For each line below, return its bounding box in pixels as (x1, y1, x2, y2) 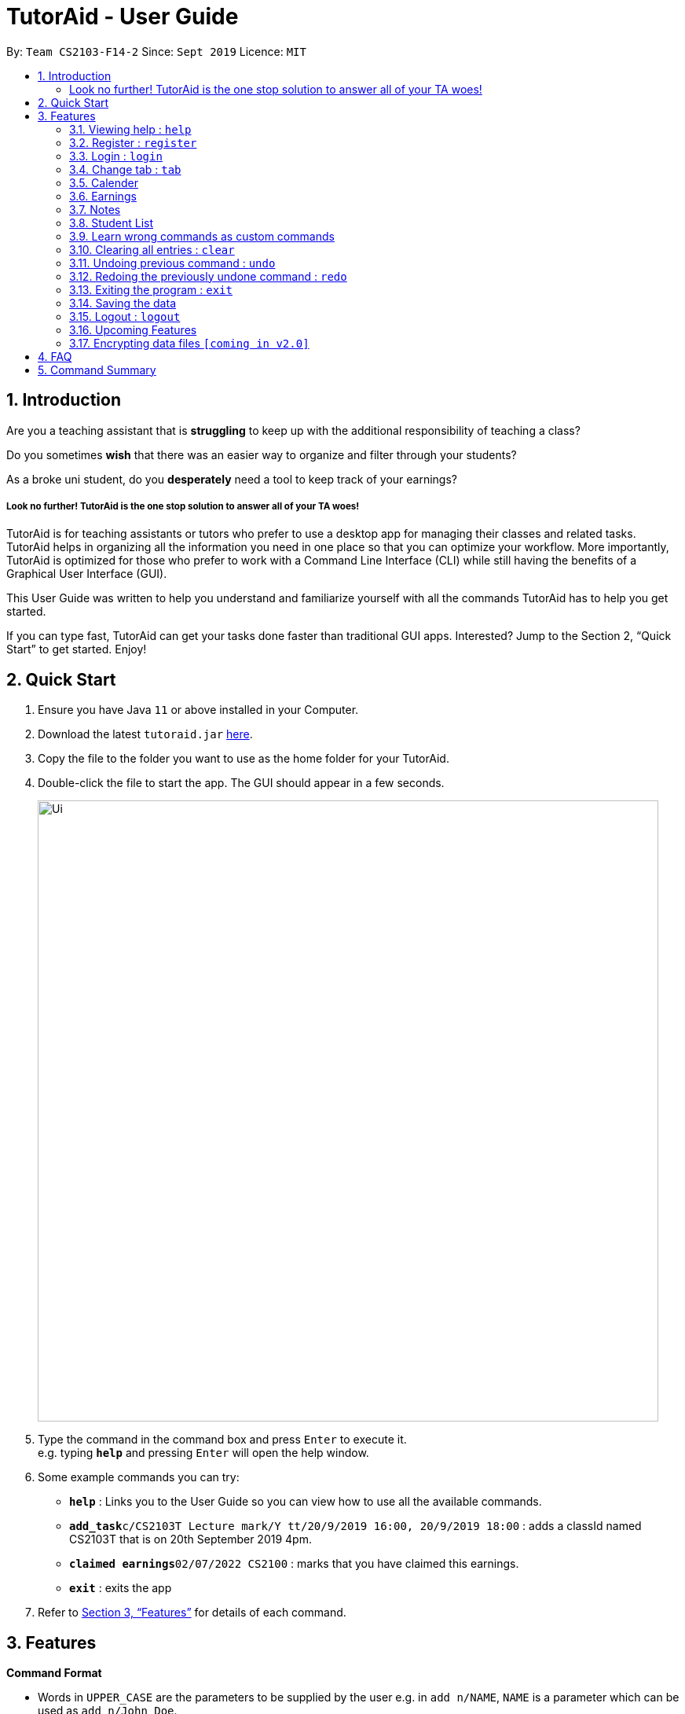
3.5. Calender (69, 175, 138, 189)
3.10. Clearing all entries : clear (69, 242, 235, 256)
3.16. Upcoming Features (69, 322, 197, 337)
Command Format (6, 1666, 102, 1680)
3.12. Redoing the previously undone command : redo (69, 269, 347, 283)
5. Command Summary (38, 362, 156, 377)
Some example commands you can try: (38, 1470, 240, 1484)
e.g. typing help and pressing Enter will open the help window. (38, 1446, 369, 1460)
